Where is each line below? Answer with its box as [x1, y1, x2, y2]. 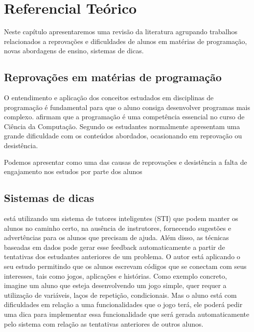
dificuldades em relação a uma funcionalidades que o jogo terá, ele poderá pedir [4, 299, 243, 310]
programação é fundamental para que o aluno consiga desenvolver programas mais [4, 102, 250, 112]
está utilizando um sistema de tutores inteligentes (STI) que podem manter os [4, 213, 238, 223]
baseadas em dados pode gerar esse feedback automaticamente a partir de [4, 242, 225, 252]
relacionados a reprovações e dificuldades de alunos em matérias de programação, [4, 36, 247, 46]
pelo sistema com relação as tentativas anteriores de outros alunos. [4, 318, 204, 329]
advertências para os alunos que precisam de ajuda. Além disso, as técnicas [4, 232, 229, 243]
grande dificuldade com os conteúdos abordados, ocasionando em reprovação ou [4, 131, 242, 141]
